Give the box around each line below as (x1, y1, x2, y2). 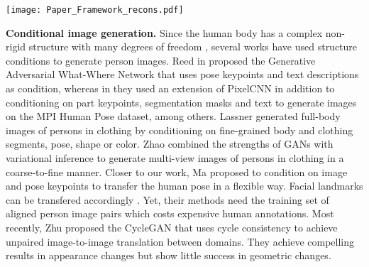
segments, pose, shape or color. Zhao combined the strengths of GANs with (6, 136, 334, 151)
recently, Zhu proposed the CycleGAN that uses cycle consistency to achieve (6, 219, 338, 234)
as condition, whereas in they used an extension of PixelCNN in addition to (6, 81, 335, 96)
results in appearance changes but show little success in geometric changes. (6, 248, 331, 263)
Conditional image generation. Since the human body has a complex (6, 25, 323, 40)
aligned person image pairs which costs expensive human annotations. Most (6, 206, 334, 221)
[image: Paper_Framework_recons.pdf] (6, 5, 184, 15)
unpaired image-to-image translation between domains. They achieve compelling (6, 234, 354, 249)
